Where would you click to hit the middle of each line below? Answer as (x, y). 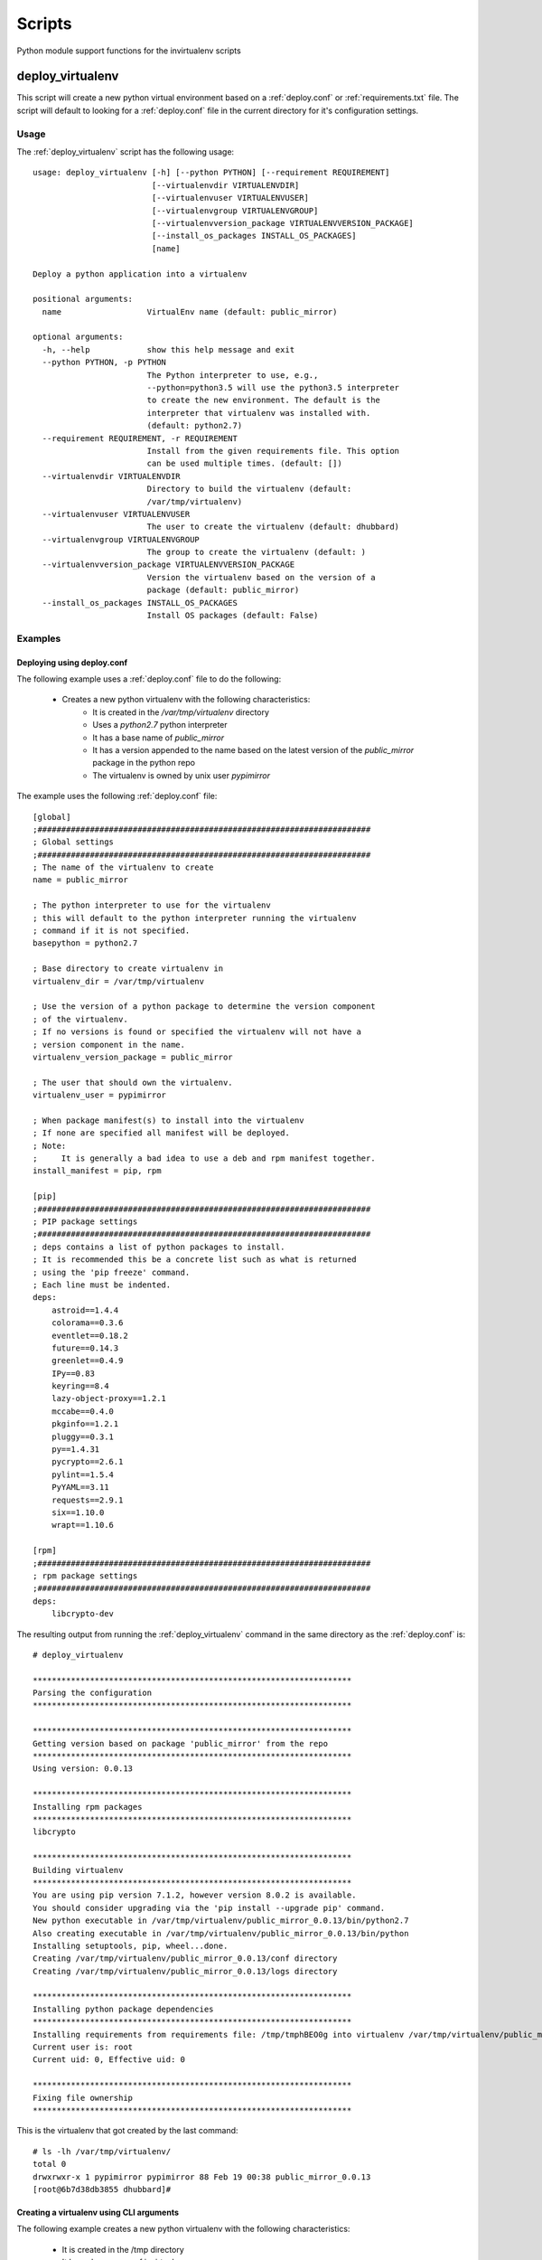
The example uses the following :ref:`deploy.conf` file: (117, 796)
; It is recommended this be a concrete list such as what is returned (195, 1260)
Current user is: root (83, 2047)
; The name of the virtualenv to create (123, 867)
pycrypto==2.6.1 (87, 1462)
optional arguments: (78, 337)
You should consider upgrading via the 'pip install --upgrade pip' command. (209, 1908)
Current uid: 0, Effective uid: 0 (109, 2060)
